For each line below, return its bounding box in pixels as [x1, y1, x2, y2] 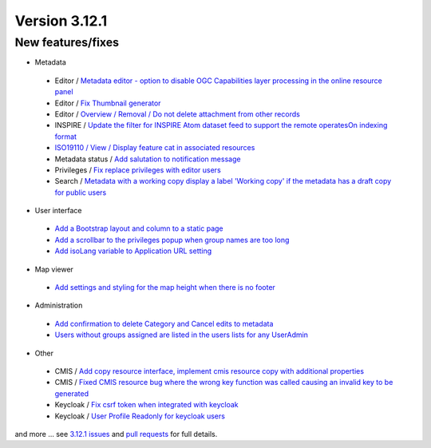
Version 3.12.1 [14, 12, 108, 30]
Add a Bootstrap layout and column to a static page [54, 224, 223, 233]
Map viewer [34, 264, 73, 274]
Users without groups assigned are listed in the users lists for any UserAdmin [54, 330, 309, 339]
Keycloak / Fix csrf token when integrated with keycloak [54, 400, 239, 410]
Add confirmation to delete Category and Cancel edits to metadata [54, 319, 274, 328]
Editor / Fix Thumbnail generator [54, 98, 161, 108]
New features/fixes [14, 35, 120, 50]
